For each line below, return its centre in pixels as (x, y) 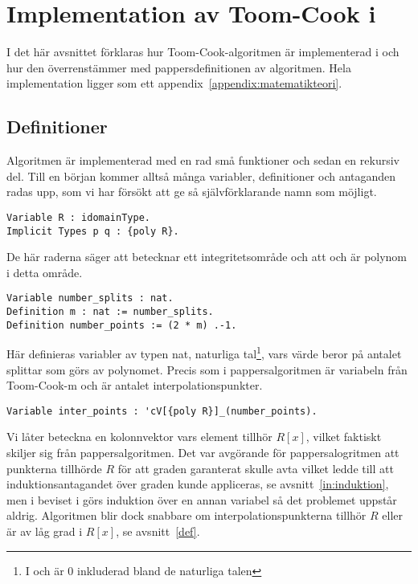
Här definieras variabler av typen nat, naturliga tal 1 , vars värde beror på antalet (204, 353)
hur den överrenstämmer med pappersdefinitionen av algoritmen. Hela (179, 67)
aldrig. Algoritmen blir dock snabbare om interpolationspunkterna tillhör (186, 515)
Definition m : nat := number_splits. (110, 312)
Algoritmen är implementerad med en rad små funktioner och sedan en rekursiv (203, 160)
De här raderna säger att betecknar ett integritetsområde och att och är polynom (207, 257)
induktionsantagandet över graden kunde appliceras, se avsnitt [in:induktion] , (198, 484)
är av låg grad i (45, 531)
